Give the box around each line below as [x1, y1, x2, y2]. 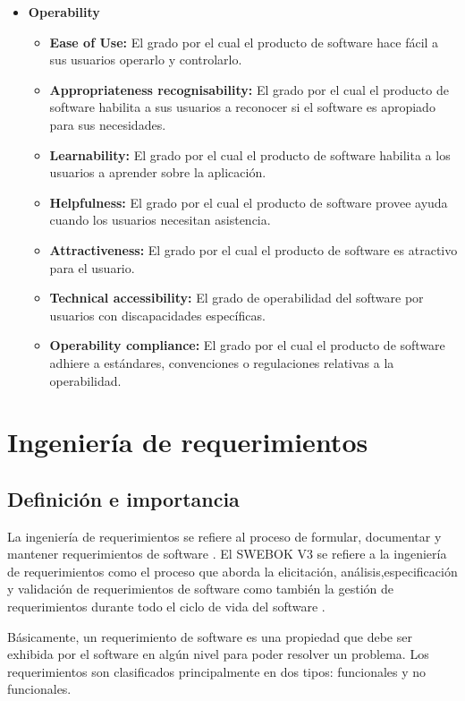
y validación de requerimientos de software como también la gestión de [7, 579, 393, 598]
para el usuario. [49, 258, 135, 277]
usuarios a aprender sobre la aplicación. [49, 163, 266, 182]
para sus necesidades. [49, 115, 166, 133]
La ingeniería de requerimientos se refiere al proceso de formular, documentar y [7, 526, 442, 545]
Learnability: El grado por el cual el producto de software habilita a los [49, 145, 451, 164]
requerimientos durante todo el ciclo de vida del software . [7, 597, 325, 616]
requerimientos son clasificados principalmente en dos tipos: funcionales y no [7, 662, 427, 680]
